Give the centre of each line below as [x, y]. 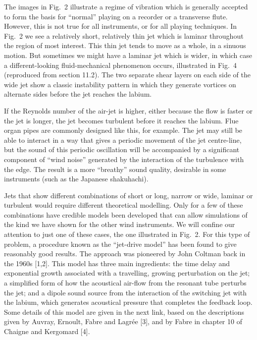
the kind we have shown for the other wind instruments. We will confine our [120, 224]
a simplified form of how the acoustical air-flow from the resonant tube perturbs [125, 283]
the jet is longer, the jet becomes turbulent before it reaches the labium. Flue [121, 120]
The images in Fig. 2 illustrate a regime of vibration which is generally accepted [126, 6]
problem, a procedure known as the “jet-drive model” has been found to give [120, 244]
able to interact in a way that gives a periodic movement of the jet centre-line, [123, 140]
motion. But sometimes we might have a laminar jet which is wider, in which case [128, 55]
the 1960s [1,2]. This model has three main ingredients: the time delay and [117, 263]
